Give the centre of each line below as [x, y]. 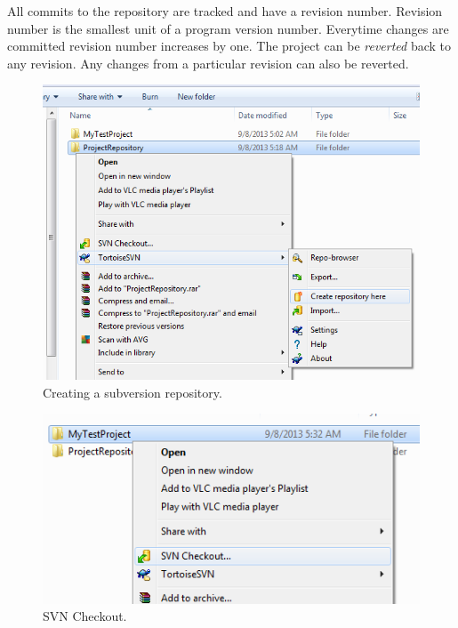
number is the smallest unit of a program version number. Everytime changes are [228, 28]
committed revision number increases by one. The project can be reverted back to [229, 46]
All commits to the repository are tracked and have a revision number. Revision [225, 11]
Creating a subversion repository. [133, 392]
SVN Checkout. [85, 616]
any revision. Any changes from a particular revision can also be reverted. [208, 63]
